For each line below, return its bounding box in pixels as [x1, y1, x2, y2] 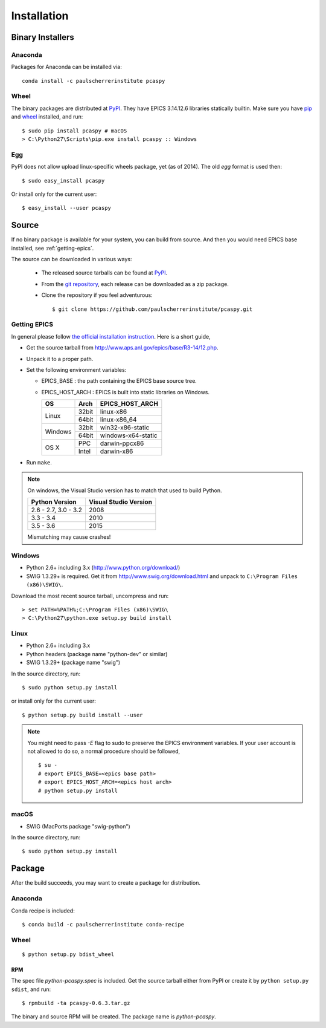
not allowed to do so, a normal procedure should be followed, [27, 747, 181, 755]
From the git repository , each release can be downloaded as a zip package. [41, 280, 229, 287]
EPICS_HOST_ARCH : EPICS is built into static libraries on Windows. [41, 388, 210, 395]
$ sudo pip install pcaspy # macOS [22, 127, 127, 134]
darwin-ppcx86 [100, 439, 144, 447]
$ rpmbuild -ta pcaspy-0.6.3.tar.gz [22, 1000, 130, 1007]
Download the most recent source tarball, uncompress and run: [11, 592, 169, 599]
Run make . [26, 459, 53, 466]
